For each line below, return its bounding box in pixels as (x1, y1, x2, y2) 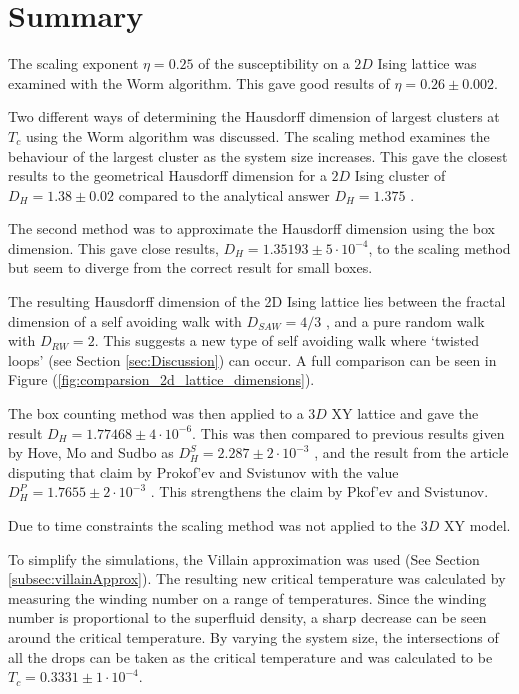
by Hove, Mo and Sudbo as (8, 442, 174, 463)
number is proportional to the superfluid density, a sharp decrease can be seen (8, 607, 487, 628)
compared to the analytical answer (118, 184, 330, 205)
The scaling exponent (8, 53, 139, 74)
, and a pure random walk (325, 310, 485, 331)
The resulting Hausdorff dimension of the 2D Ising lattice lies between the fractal (8, 291, 506, 312)
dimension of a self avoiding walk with (8, 310, 242, 331)
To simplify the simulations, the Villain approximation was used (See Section (8, 548, 480, 569)
